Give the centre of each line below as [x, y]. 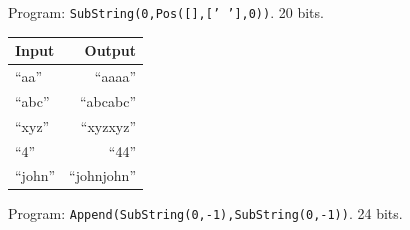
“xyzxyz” [108, 125]
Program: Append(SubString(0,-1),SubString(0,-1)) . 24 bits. [205, 213]
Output [110, 50]
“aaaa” [115, 76]
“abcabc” [108, 100]
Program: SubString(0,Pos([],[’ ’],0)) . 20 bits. [166, 12]
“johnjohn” [102, 175]
